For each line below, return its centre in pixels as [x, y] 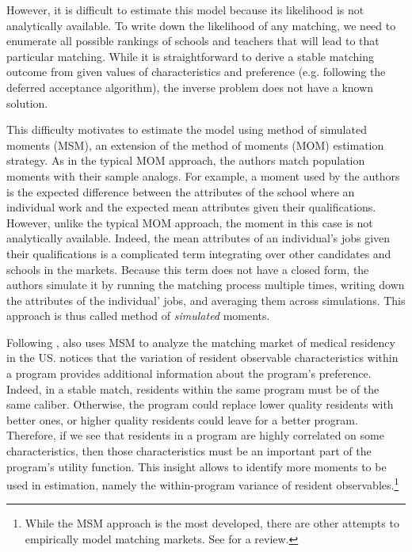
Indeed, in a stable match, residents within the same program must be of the [193, 388]
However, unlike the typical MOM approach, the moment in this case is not [190, 222]
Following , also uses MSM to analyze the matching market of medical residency [201, 342]
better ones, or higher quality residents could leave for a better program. [182, 419]
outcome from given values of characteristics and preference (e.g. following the [196, 72]
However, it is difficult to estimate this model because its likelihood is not [185, 10]
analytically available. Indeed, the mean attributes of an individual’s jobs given [198, 238]
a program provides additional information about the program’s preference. [189, 373]
